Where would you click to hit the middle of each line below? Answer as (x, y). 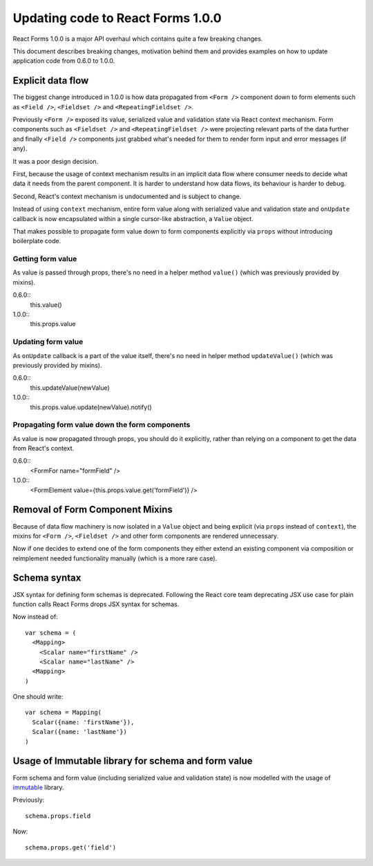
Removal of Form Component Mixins (93, 510)
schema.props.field (58, 816)
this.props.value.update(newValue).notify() (91, 407)
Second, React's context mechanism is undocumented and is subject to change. (127, 196)
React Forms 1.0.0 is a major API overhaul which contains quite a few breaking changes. (138, 39)
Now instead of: (35, 617)
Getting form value (45, 259)
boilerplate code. (37, 241)
